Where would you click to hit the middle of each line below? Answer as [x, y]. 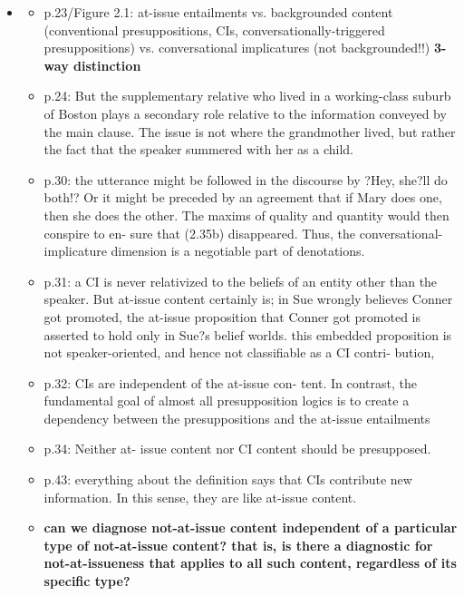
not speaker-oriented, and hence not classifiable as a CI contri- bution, [239, 352]
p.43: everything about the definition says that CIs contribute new [228, 479]
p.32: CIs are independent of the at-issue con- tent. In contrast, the [231, 382]
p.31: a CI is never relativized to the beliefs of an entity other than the [241, 281]
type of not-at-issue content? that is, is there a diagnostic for [238, 545]
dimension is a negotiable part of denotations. [238, 251]
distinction [107, 65]
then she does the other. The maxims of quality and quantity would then [246, 215]
